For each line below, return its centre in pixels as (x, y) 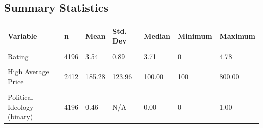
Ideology (21, 106)
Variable (23, 36)
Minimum (195, 36)
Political (20, 97)
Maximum (237, 36)
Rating (18, 56)
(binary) (20, 117)
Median (157, 36)
